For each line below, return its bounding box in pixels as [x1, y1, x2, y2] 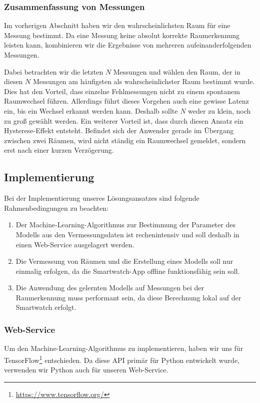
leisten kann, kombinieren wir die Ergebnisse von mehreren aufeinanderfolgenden [4, 40, 251, 50]
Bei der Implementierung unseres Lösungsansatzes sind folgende [4, 193, 199, 203]
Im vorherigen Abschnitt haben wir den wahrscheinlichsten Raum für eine [4, 20, 230, 31]
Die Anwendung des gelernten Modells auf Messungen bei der [15, 282, 204, 293]
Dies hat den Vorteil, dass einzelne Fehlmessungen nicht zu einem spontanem [4, 86, 240, 96]
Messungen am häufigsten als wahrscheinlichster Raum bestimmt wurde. [32, 76, 255, 87]
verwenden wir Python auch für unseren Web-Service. [4, 364, 168, 375]
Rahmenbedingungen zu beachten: [4, 202, 109, 213]
